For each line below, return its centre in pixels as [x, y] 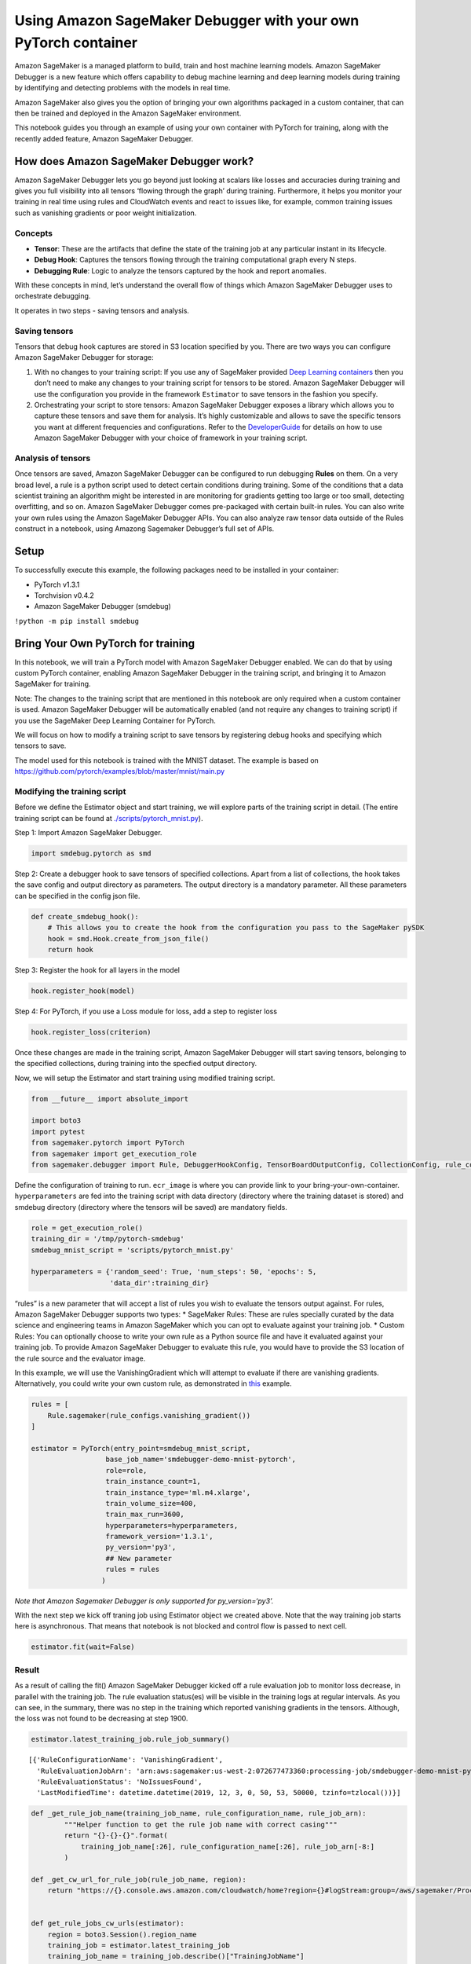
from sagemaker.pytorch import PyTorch [108, 1143]
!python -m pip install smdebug [77, 621]
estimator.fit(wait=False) [83, 1647]
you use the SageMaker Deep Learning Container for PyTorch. [115, 720]
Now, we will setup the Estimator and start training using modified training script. [145, 1078]
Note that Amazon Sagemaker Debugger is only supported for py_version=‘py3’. [144, 1601]
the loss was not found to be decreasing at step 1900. [101, 1718]
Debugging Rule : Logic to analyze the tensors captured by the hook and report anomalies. [181, 270]
